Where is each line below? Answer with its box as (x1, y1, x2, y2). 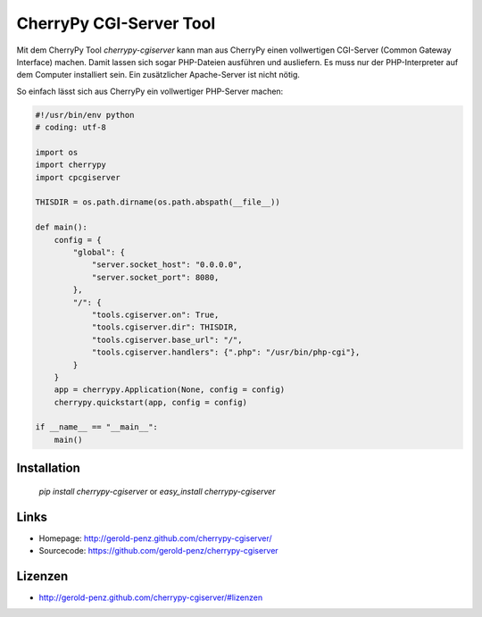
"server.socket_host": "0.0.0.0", (91, 260, 243, 270)
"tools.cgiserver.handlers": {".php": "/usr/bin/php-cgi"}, (91, 347, 361, 357)
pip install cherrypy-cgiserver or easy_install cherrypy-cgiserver (38, 486, 276, 496)
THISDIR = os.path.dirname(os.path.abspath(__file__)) (35, 197, 280, 207)
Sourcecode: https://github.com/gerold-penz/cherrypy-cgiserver (38, 546, 278, 556)
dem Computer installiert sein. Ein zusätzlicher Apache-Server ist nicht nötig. (16, 70, 301, 80)
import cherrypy (35, 160, 107, 170)
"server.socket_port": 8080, (91, 272, 220, 282)
